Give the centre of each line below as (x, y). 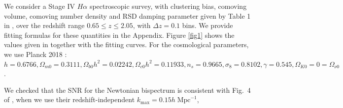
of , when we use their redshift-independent (69, 99)
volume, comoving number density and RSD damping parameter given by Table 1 (127, 15)
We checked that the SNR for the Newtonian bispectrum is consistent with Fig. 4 (127, 90)
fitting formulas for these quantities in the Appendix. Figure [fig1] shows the (119, 35)
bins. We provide (207, 25)
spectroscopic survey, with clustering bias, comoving (168, 6)
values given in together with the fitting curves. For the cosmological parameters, (126, 44)
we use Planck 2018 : (35, 54)
